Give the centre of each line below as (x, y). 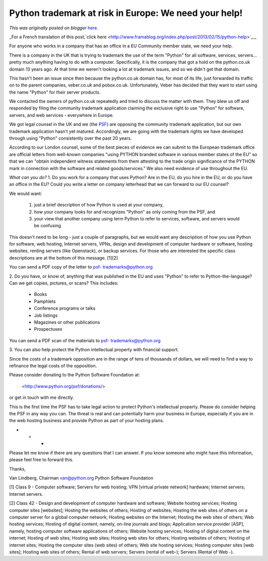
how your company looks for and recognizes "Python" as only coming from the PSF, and (125, 212)
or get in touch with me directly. (42, 397)
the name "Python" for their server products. (55, 92)
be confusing (48, 226)
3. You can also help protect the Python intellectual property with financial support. (94, 350)
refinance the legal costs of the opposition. (53, 366)
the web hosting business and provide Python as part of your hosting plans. (87, 421)
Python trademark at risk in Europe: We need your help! (126, 13)
